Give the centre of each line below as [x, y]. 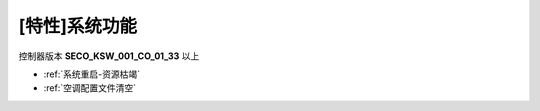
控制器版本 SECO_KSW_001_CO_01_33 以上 [109, 56]
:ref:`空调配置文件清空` [90, 88]
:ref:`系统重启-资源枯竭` [91, 74]
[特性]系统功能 [78, 26]
